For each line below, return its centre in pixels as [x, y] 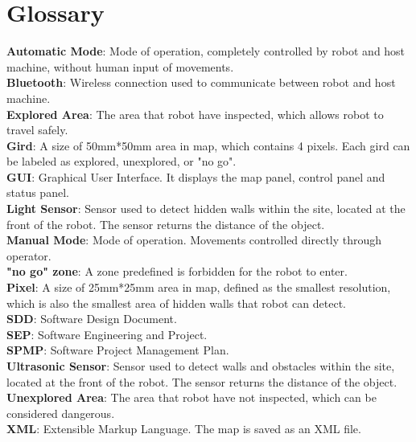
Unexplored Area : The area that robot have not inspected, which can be [192, 397]
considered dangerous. [61, 413]
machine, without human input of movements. [120, 66]
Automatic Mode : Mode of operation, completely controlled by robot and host [206, 51]
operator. [29, 255]
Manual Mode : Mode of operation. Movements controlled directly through [194, 240]
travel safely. [37, 130]
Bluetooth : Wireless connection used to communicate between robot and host [201, 82]
